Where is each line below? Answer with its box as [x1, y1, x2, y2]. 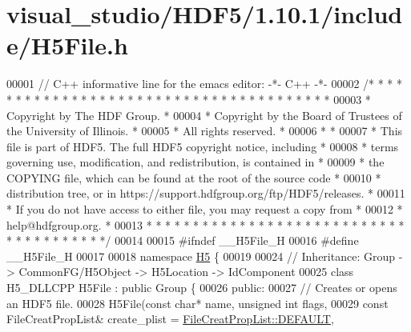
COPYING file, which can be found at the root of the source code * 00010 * [6, 169, 381, 186]
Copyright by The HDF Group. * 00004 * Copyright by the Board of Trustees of [6, 106, 402, 123]
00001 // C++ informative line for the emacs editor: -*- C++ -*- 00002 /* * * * [6, 75, 403, 92]
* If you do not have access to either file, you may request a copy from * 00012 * [6, 201, 403, 218]
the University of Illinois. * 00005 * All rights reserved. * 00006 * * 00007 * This [6, 122, 403, 139]
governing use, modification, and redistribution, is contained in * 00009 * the [6, 154, 385, 170]
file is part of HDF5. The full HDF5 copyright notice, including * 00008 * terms [6, 138, 399, 154]
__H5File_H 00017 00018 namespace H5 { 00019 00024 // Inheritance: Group [6, 247, 396, 264]
